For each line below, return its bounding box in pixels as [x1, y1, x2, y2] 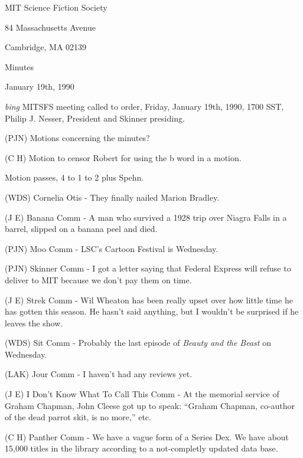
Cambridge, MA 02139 [5, 41, 87, 53]
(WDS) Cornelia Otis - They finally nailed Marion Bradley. [5, 191, 220, 203]
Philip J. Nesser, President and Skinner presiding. [5, 112, 185, 124]
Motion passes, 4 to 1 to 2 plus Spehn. [5, 171, 144, 184]
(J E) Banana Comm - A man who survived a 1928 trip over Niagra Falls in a [5, 211, 287, 223]
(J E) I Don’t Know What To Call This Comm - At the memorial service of [5, 388, 279, 400]
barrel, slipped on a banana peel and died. [5, 223, 158, 235]
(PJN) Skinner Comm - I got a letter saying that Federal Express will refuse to [5, 262, 291, 274]
